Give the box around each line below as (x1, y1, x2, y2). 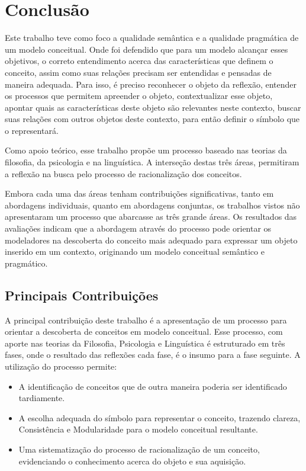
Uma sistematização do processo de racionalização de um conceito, (18, 443, 260, 455)
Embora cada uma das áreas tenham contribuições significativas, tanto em (5, 187, 274, 200)
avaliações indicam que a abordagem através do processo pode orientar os (5, 222, 272, 235)
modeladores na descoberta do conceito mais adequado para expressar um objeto (5, 233, 298, 246)
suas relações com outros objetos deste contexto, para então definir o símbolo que (5, 113, 300, 125)
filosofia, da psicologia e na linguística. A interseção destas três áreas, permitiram (5, 156, 299, 168)
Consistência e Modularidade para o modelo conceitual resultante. (18, 423, 258, 435)
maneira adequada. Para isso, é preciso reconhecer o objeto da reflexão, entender (5, 78, 297, 90)
